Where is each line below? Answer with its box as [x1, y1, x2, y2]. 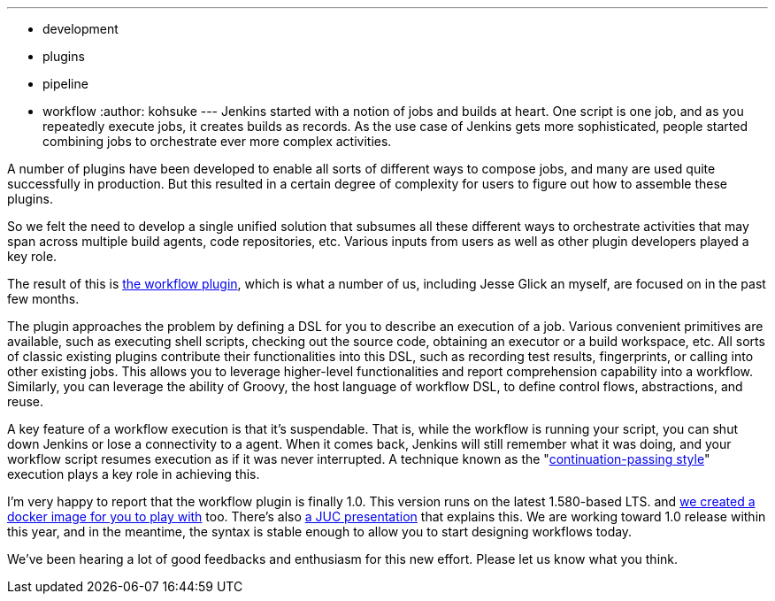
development [42, 21, 119, 36]
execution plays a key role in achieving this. [7, 466, 260, 482]
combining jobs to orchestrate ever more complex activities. [42, 134, 392, 149]
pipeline [42, 76, 88, 91]
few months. [7, 291, 80, 306]
